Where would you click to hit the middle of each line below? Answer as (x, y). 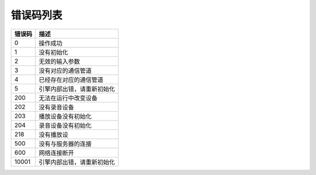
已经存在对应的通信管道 (71, 80)
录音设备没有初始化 (65, 125)
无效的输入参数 (59, 61)
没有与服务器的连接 (65, 143)
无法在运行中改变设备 (68, 98)
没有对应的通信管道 (65, 70)
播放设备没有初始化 (65, 116)
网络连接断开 (56, 153)
